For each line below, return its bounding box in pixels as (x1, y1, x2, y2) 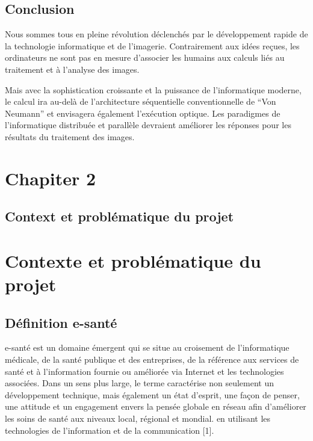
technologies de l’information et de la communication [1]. (5, 424, 214, 436)
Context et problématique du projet (5, 207, 234, 226)
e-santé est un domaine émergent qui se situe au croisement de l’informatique (5, 341, 290, 354)
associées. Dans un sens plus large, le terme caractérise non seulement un (5, 377, 274, 389)
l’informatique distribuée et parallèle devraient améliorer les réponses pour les (5, 119, 291, 131)
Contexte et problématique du (5, 248, 261, 273)
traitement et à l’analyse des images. (5, 63, 140, 75)
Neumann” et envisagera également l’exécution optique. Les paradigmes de (5, 106, 280, 119)
